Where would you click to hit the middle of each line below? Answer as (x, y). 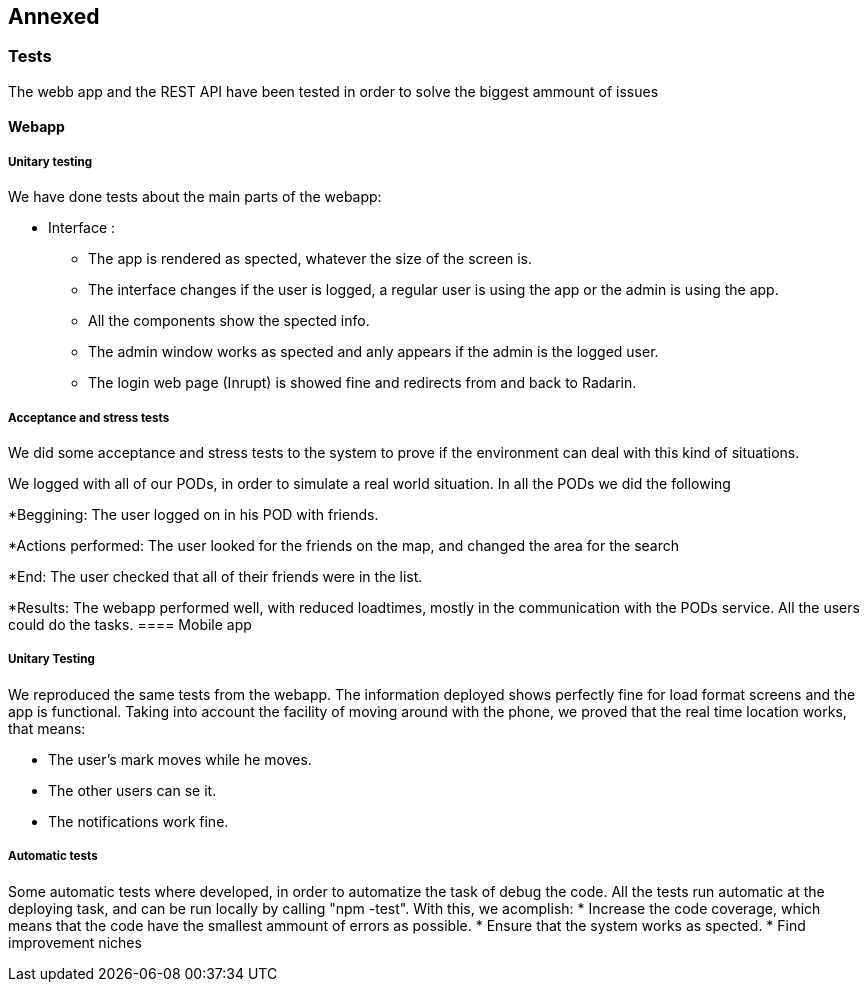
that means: (47, 728)
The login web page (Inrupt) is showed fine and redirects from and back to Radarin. (362, 383)
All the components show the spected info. (229, 321)
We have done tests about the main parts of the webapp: (195, 197)
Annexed (54, 16)
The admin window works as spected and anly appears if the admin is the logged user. (373, 352)
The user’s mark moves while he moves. (180, 759)
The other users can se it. (132, 790)
